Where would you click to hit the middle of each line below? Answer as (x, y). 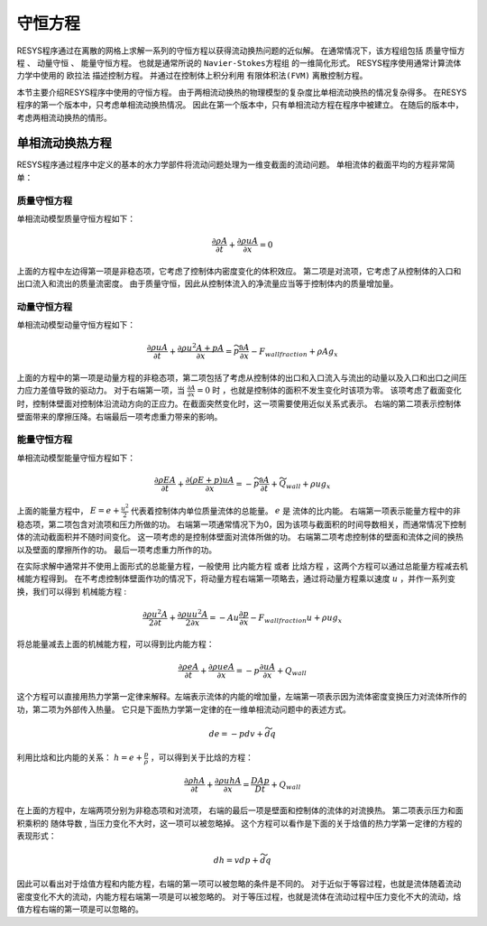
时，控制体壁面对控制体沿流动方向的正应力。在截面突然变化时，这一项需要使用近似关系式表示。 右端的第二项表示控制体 (239, 404)
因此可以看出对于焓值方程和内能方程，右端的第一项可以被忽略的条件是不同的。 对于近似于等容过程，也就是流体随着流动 (239, 884)
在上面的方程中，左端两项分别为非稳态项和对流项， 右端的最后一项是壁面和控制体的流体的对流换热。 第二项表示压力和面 (240, 810)
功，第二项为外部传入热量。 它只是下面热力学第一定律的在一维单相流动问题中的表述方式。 (184, 709)
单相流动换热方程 (64, 143)
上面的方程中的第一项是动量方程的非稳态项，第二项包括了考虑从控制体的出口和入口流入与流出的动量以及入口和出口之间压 (242, 378)
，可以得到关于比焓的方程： (202, 757)
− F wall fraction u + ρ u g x (296, 618)
